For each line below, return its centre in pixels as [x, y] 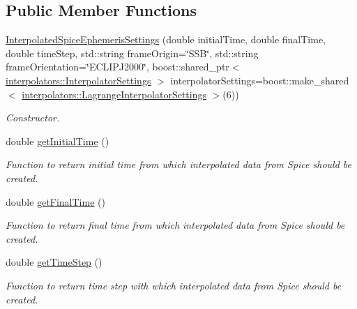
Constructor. [33, 118]
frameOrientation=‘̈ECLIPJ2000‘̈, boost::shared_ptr [117, 67]
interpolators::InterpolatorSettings [78, 80]
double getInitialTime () [58, 141]
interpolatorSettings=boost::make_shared [260, 80]
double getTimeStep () [54, 262]
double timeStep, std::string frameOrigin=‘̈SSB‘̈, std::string [132, 53]
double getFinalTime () [55, 201]
